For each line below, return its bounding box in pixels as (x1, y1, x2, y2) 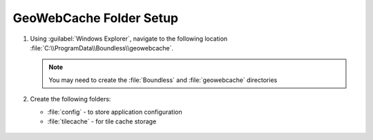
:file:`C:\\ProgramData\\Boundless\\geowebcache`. (30, 43, 174, 52)
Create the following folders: (30, 95, 111, 103)
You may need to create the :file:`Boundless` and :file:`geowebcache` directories (48, 76, 278, 84)
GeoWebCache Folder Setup (12, 10, 179, 26)
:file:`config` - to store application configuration (47, 108, 182, 116)
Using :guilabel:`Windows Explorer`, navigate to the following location (30, 34, 228, 43)
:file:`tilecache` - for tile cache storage (47, 117, 157, 126)
